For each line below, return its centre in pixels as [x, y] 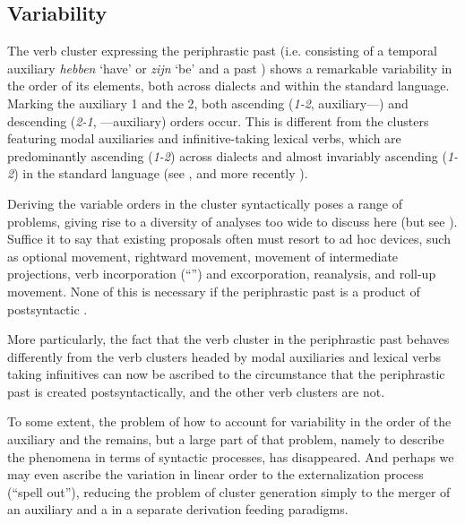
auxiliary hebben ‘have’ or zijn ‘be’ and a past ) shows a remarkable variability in [230, 68]
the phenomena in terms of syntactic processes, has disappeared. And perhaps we [231, 456]
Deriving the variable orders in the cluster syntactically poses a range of [205, 203]
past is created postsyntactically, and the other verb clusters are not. [196, 391]
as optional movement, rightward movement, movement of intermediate [203, 256]
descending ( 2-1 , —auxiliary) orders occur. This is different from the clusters [218, 120]
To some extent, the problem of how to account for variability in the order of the [229, 421]
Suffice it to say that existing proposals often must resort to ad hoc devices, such [229, 239]
